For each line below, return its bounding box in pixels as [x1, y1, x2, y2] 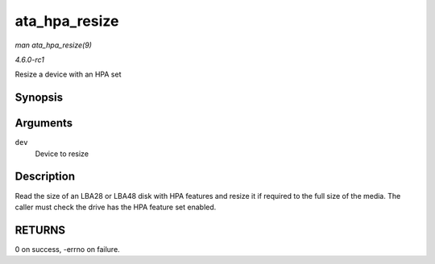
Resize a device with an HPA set [14, 69, 122, 80]
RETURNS [14, 223, 66, 237]
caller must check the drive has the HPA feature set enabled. [14, 202, 217, 212]
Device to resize [35, 149, 89, 159]
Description [14, 170, 76, 184]
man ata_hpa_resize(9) [14, 40, 93, 50]
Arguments [14, 117, 73, 130]
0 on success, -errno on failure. [14, 244, 120, 254]
